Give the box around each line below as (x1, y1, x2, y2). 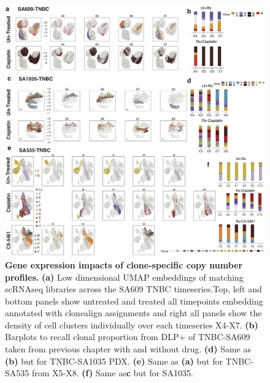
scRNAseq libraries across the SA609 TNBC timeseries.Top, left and (5, 283, 262, 295)
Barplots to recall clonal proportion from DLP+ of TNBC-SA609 (5, 330, 250, 343)
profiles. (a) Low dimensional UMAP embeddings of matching (5, 270, 244, 283)
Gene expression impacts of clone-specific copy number (5, 258, 243, 271)
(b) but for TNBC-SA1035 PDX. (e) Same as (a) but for (5, 354, 223, 367)
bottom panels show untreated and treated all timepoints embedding (5, 294, 263, 307)
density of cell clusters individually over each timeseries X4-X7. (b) (5, 318, 258, 331)
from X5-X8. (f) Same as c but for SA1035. (31, 366, 193, 379)
